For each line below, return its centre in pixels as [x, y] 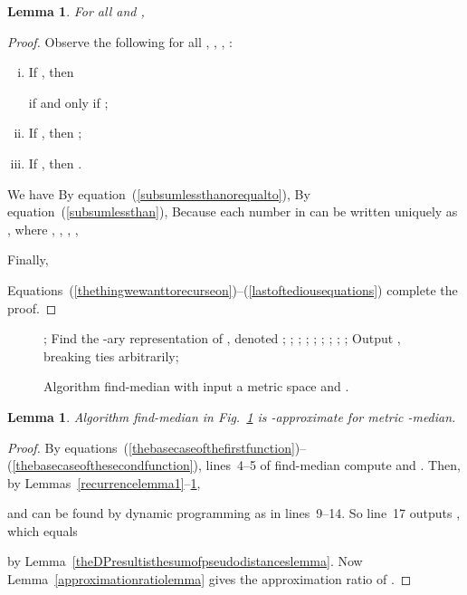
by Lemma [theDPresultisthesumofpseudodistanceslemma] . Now [185, 561]
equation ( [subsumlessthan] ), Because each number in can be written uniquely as [233, 211]
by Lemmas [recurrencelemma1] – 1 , [104, 482]
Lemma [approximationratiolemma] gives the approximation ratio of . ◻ [210, 579]
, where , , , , [43, 229]
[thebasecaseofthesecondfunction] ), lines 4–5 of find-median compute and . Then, [236, 465]
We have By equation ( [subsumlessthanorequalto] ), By [159, 193]
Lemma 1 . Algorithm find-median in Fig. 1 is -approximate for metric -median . [232, 416]
